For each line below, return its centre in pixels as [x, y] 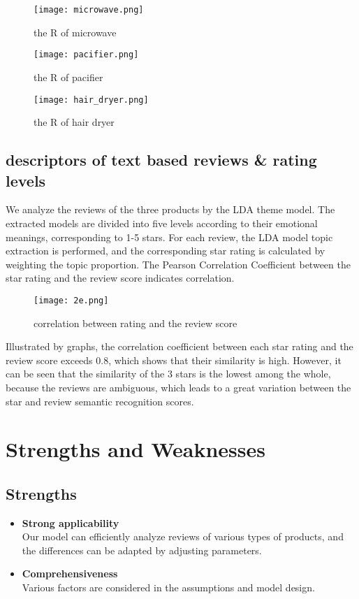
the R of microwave [75, 32]
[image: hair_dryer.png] [91, 100]
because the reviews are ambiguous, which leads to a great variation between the [178, 387]
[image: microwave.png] [89, 10]
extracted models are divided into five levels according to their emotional [162, 223]
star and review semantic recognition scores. [100, 401]
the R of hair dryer [74, 122]
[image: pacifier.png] [86, 55]
